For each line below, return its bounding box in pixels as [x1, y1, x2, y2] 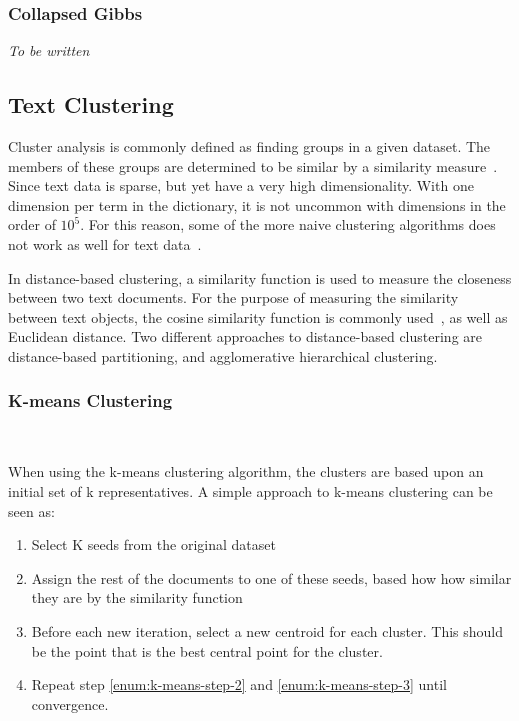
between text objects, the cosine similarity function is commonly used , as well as [8, 306, 508, 327]
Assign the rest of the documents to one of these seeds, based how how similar [31, 567, 512, 588]
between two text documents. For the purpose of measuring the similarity [8, 287, 459, 308]
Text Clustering [8, 89, 174, 120]
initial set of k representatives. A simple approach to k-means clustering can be [8, 480, 493, 501]
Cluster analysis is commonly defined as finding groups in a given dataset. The [8, 136, 491, 157]
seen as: [8, 500, 55, 521]
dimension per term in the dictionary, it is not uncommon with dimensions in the [8, 194, 506, 215]
